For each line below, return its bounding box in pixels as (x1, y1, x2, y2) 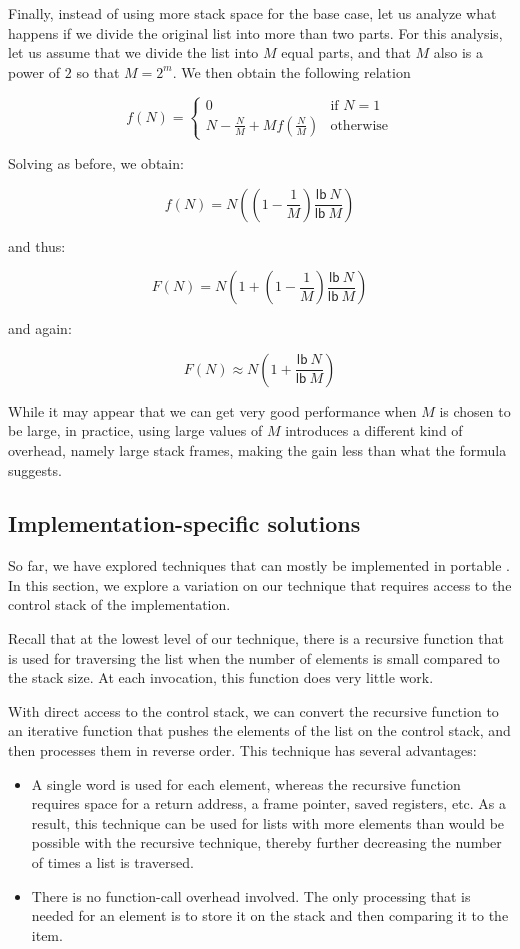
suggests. (8, 459, 62, 480)
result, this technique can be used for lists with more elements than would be (31, 812, 505, 833)
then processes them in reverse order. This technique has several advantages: (8, 740, 477, 761)
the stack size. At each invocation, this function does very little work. (8, 667, 434, 688)
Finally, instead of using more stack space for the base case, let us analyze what (8, 3, 497, 23)
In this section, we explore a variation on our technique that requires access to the (8, 574, 512, 595)
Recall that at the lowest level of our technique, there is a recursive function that (8, 628, 504, 649)
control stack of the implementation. (8, 594, 231, 615)
